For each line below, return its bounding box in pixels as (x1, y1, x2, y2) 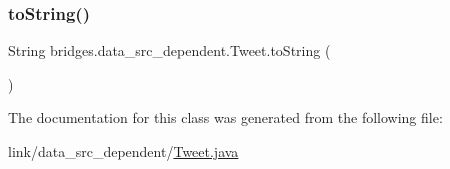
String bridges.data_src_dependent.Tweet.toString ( (8, 40, 331, 61)
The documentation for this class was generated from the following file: (8, 107, 443, 128)
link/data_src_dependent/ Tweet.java (8, 141, 239, 161)
